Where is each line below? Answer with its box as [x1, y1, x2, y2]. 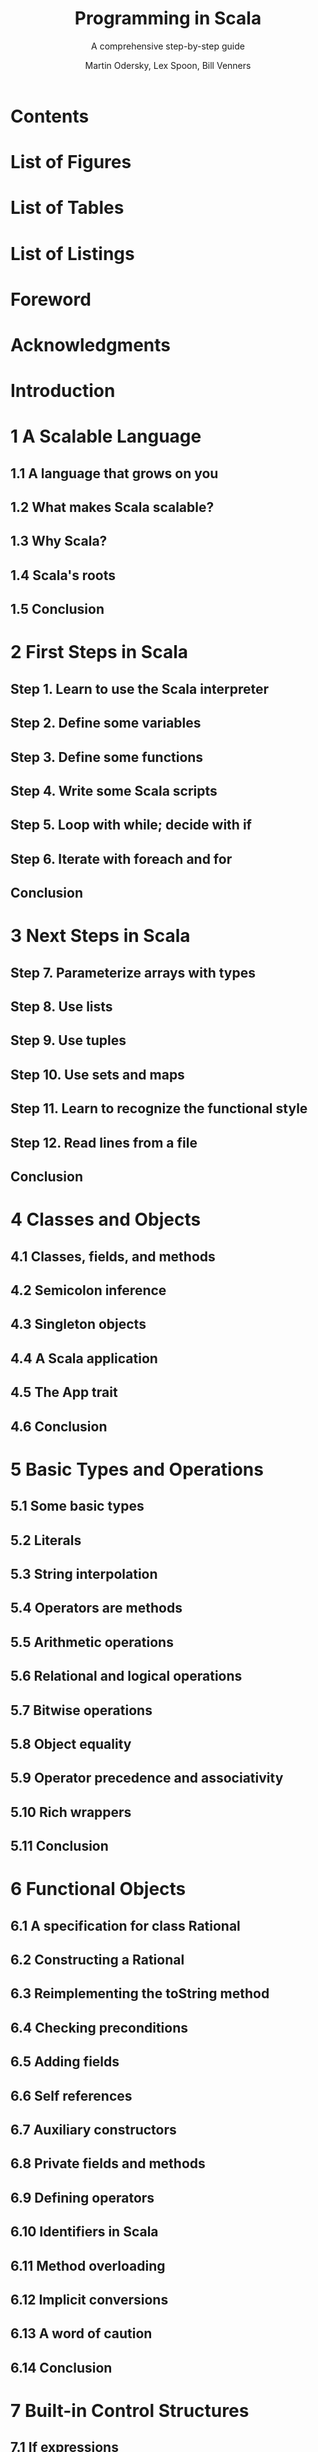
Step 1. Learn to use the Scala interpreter [10, 680, 269, 697]
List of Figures [10, 151, 132, 174]
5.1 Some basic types [10, 1498, 145, 1515]
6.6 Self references [10, 2087, 133, 2104]
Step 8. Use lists [10, 998, 113, 1016]
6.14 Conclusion [10, 2359, 113, 2376]
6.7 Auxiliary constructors [10, 2121, 177, 2138]
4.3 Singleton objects [10, 1316, 147, 1333]
